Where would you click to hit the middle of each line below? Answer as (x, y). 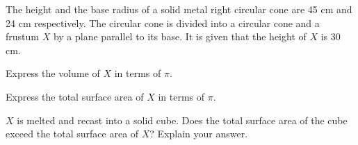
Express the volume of (53, 73)
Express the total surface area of (75, 96)
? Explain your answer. (199, 134)
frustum (22, 36)
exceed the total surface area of (72, 134)
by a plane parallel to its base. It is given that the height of (180, 36)
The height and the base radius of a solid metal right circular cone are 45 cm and (179, 9)
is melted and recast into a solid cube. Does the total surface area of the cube (182, 120)
